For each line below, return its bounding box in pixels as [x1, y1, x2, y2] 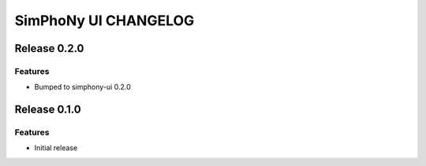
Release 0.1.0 [14, 103, 82, 116]
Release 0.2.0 [14, 42, 84, 55]
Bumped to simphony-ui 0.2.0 [34, 83, 131, 92]
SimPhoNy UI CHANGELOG [14, 12, 195, 29]
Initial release [34, 143, 78, 153]
